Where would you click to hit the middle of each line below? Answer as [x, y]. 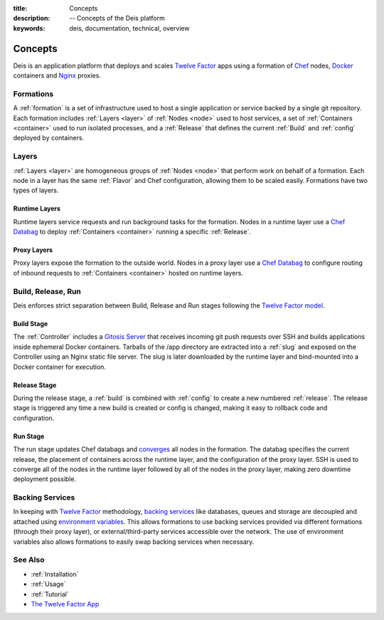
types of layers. [36, 190]
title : [20, 8]
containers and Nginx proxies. [57, 75]
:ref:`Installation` [55, 574]
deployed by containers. [49, 138]
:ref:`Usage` [48, 584]
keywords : [29, 28]
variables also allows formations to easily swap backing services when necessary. [134, 542]
